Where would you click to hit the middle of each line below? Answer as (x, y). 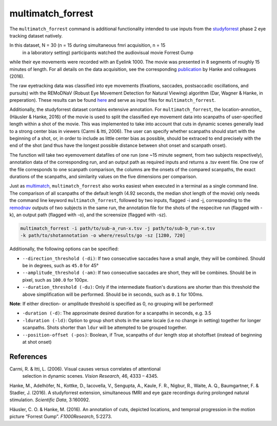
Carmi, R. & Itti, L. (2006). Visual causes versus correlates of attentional (85, 369)
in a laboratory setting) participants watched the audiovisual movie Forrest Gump (108, 52)
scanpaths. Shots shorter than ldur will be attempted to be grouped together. (105, 328)
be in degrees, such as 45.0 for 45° (61, 266)
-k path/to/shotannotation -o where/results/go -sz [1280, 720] (103, 236)
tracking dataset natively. (36, 35)
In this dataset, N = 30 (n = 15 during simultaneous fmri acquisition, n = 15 (87, 45)
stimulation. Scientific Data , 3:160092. (50, 400)
